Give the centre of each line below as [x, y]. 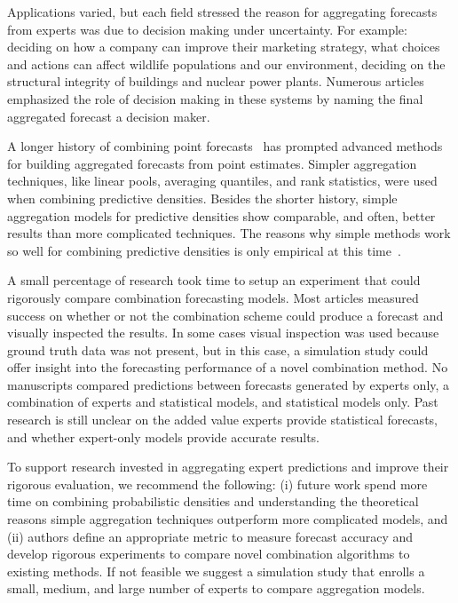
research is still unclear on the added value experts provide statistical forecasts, [222, 420]
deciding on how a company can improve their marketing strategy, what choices [224, 47]
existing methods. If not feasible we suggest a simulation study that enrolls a [216, 571]
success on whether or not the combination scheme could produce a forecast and [225, 315]
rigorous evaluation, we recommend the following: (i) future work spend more [217, 484]
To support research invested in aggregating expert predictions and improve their [228, 467]
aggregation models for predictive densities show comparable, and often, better [221, 215]
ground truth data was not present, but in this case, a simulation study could [218, 349]
